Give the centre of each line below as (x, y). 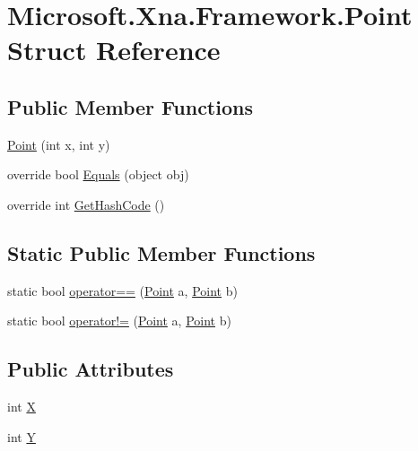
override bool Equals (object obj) (98, 174)
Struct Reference (114, 50)
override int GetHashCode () (86, 204)
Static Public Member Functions (161, 252)
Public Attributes (91, 369)
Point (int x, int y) (59, 144)
